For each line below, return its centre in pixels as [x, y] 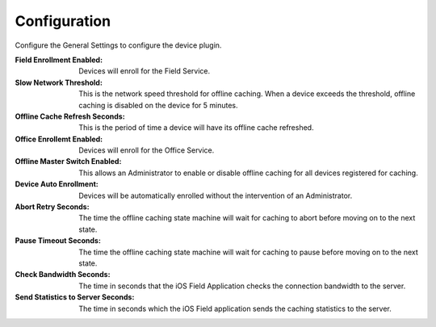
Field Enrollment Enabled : [59, 60]
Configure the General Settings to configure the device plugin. [118, 45]
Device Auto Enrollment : [57, 184]
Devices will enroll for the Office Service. [147, 150]
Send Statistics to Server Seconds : [75, 297]
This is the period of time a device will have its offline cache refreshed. [196, 128]
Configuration [63, 21]
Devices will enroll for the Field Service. [145, 71]
